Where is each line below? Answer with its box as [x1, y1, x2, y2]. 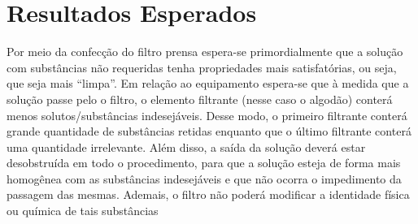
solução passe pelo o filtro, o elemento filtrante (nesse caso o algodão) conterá [7, 90, 393, 107]
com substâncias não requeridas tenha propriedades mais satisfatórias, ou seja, [7, 58, 397, 75]
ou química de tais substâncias [7, 202, 159, 219]
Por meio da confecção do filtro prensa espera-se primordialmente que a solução [7, 43, 403, 60]
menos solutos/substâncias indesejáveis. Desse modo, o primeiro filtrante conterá [7, 106, 407, 123]
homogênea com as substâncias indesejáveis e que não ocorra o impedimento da [7, 170, 402, 187]
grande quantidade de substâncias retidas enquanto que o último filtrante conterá [7, 123, 411, 140]
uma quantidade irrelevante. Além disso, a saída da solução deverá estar [7, 138, 366, 155]
